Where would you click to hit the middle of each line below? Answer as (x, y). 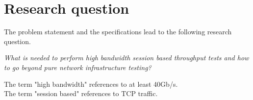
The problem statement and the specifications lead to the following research (118, 32)
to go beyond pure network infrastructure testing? (78, 67)
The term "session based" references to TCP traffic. (81, 93)
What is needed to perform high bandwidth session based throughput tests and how (126, 58)
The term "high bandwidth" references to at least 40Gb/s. (91, 84)
